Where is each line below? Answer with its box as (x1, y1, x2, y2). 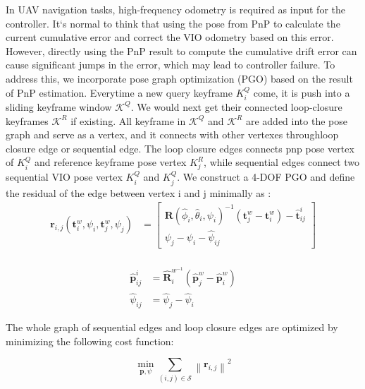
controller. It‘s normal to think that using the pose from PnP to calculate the (6, 16, 340, 30)
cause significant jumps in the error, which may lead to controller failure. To (6, 57, 335, 72)
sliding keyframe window (6, 99, 112, 114)
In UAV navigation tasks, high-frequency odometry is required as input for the (6, 2, 345, 16)
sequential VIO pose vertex (6, 169, 123, 184)
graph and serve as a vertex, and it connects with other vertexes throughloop (6, 127, 339, 142)
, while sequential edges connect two (204, 155, 360, 169)
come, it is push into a (253, 85, 350, 100)
